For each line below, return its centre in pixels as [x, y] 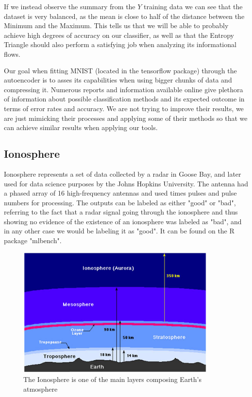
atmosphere [41, 389]
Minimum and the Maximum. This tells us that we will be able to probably [116, 25]
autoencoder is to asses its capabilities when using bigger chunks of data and [118, 80]
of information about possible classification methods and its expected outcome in [124, 99]
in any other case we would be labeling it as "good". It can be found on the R [119, 231]
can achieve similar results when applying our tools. [81, 127]
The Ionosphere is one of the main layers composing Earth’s [113, 379]
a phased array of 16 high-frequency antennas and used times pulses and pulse [120, 193]
